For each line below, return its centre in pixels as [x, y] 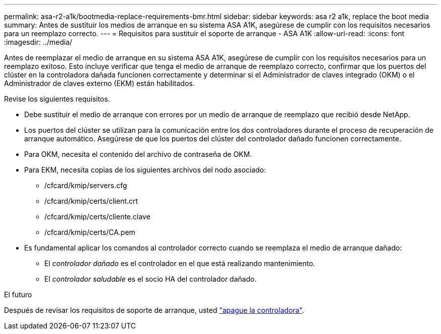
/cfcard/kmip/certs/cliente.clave [97, 217]
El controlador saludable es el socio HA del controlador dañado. [151, 279]
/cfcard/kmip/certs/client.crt [91, 201]
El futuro [18, 295]
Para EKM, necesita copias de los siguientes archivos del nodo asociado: [145, 170]
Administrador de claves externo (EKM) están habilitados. [99, 83]
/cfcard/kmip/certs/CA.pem [90, 232]
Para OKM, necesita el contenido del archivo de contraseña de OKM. [138, 154]
